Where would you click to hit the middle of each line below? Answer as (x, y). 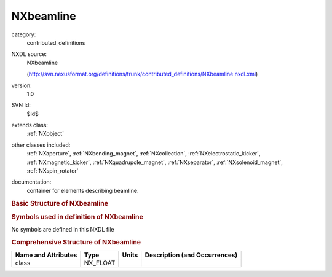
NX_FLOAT (100, 263)
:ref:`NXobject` (45, 134)
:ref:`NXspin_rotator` (53, 171)
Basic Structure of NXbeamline (60, 203)
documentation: (31, 182)
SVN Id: (21, 105)
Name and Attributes (46, 255)
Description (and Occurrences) (191, 255)
